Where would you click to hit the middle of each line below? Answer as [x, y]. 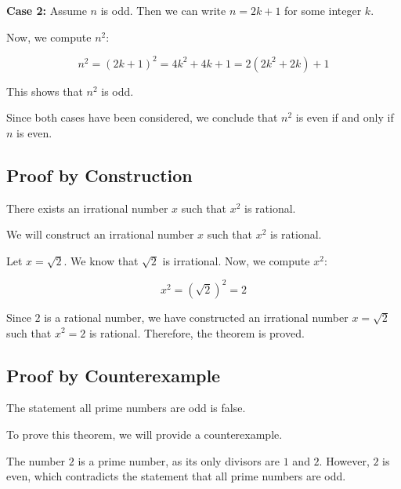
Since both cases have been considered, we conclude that [142, 117]
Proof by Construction [99, 175]
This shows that [45, 91]
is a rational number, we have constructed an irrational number [196, 317]
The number [36, 460]
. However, [344, 460]
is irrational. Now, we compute [236, 260]
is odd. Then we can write [163, 10]
